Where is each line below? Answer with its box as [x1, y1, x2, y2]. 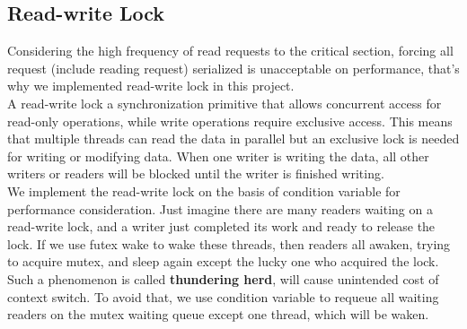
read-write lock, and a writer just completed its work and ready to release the [7, 217, 436, 236]
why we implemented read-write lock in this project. [7, 76, 295, 95]
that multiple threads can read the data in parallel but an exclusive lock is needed [7, 129, 460, 148]
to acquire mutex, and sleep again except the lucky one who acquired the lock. [7, 252, 439, 271]
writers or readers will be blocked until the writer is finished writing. [7, 164, 384, 183]
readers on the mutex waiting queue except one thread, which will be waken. [7, 305, 429, 324]
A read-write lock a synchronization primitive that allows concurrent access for [7, 93, 442, 112]
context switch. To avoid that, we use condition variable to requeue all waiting [7, 287, 439, 306]
